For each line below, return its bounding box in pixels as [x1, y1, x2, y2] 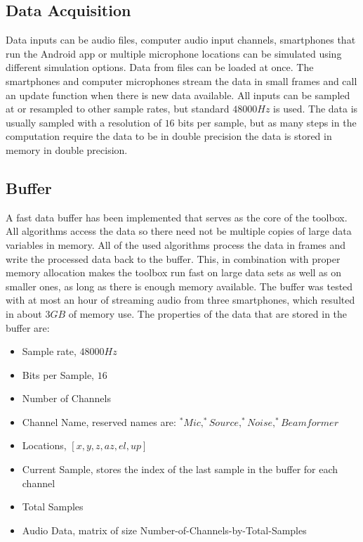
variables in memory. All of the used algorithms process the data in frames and [6, 237, 346, 252]
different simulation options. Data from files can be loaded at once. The [6, 60, 314, 75]
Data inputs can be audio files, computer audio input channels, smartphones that [6, 32, 356, 47]
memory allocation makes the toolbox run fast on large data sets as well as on [6, 265, 342, 280]
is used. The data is [273, 101, 358, 116]
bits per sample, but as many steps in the [178, 115, 357, 129]
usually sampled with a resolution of [6, 115, 161, 129]
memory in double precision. [6, 142, 128, 157]
